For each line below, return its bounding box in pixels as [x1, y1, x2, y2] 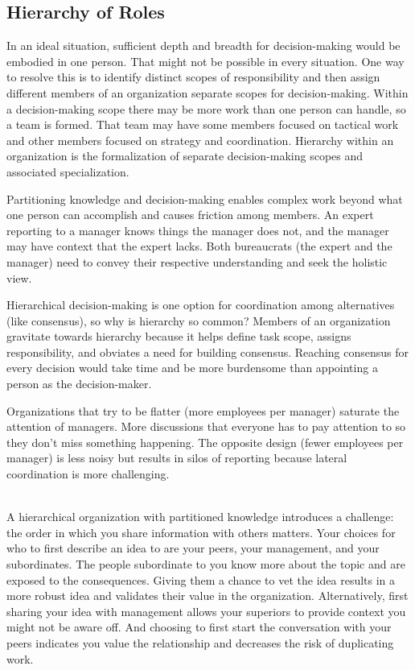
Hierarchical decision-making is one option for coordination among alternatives [6, 296, 395, 313]
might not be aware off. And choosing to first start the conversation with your [6, 618, 392, 635]
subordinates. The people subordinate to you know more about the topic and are [6, 556, 405, 573]
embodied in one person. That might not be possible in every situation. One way [6, 52, 405, 69]
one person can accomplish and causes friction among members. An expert [6, 206, 374, 223]
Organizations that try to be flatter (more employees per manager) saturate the [6, 402, 400, 419]
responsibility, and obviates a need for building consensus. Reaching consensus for [6, 343, 409, 360]
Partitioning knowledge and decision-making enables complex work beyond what [6, 190, 403, 207]
